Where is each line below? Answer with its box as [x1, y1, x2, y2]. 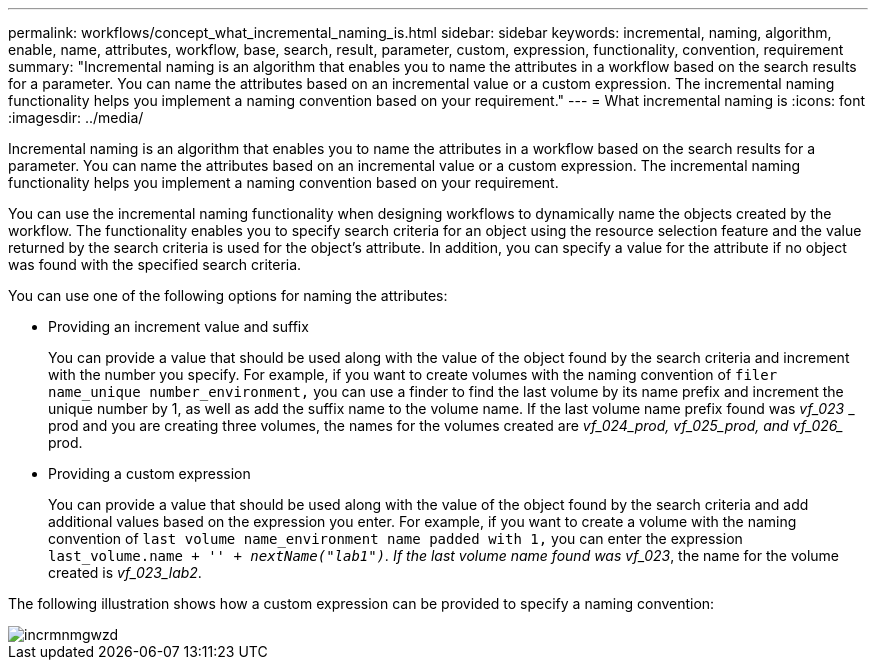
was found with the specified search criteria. [8, 256, 302, 273]
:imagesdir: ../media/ [8, 109, 144, 126]
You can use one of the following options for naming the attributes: [8, 287, 448, 304]
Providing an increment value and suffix [48, 318, 309, 335]
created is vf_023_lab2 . [48, 564, 202, 581]
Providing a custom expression [48, 465, 251, 482]
